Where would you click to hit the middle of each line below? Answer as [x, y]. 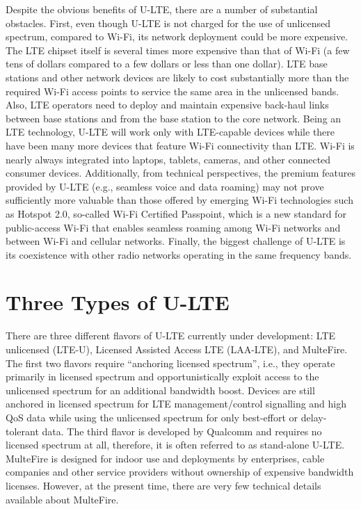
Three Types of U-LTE [118, 302]
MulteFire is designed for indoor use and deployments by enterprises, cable [165, 458]
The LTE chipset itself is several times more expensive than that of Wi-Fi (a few [178, 50]
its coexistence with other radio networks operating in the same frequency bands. [179, 254]
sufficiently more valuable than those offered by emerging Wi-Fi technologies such [179, 200]
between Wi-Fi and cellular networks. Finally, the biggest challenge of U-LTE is [176, 241]
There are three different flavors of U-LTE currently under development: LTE [171, 336]
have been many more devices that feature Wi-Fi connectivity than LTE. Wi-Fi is [180, 145]
